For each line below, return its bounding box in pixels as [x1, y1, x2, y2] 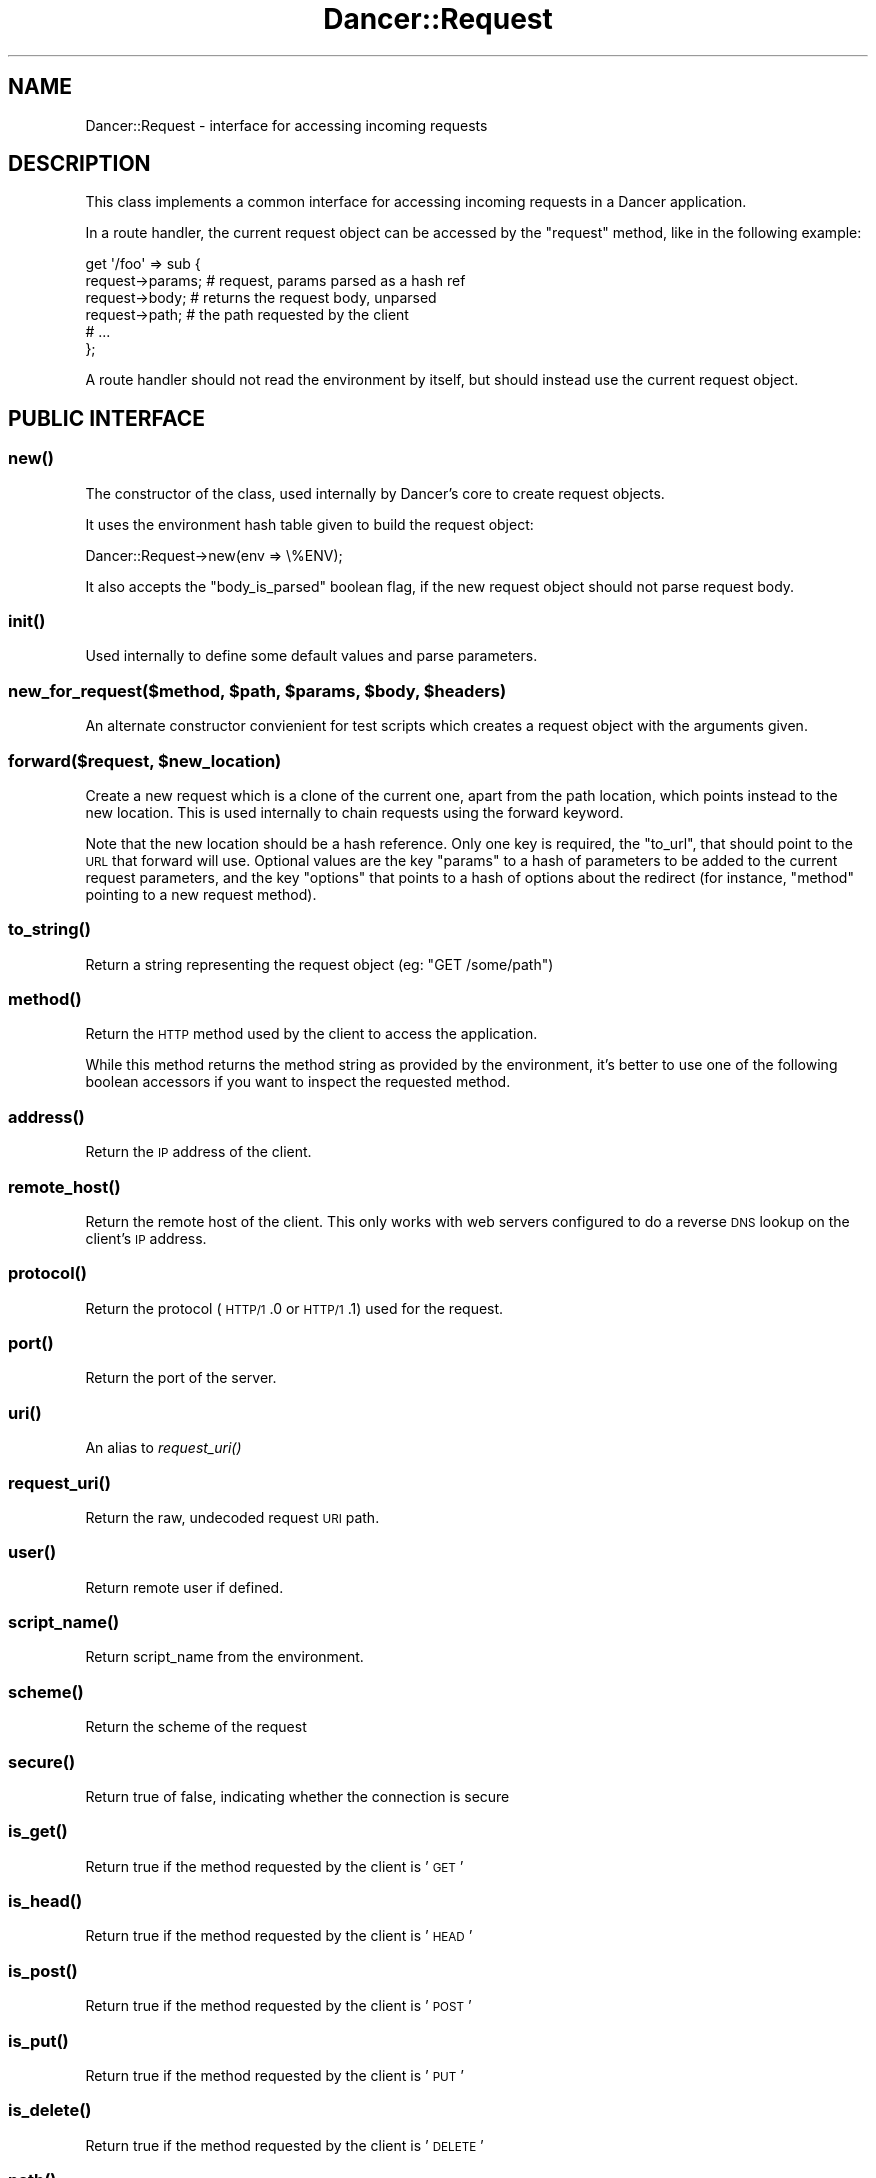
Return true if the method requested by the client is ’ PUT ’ [85, 2066, 464, 2084]
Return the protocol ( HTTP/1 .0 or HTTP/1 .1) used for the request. [85, 1299, 504, 1317]
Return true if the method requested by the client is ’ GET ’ [85, 1857, 464, 1875]
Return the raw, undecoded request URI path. [85, 1508, 380, 1526]
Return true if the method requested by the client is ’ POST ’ [85, 1997, 472, 2015]
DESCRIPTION [8, 151, 151, 177]
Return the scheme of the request [85, 1718, 307, 1736]
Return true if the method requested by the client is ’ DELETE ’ [85, 2136, 484, 2154]
